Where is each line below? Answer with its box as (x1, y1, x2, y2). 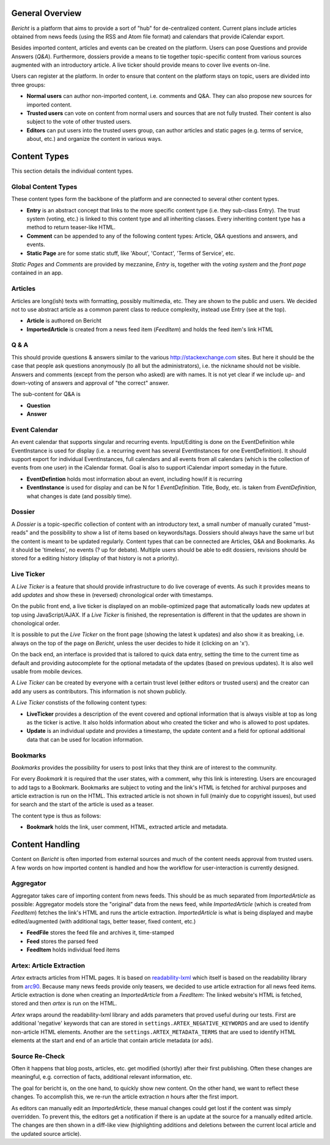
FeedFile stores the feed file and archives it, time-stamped (26, 929, 174, 936)
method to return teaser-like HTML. (26, 223, 116, 231)
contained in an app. (11, 269, 64, 277)
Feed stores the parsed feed (26, 937, 98, 945)
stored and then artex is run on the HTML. (11, 1000, 117, 1007)
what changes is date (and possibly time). (26, 492, 132, 500)
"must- (293, 520, 311, 528)
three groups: (11, 81, 46, 88)
